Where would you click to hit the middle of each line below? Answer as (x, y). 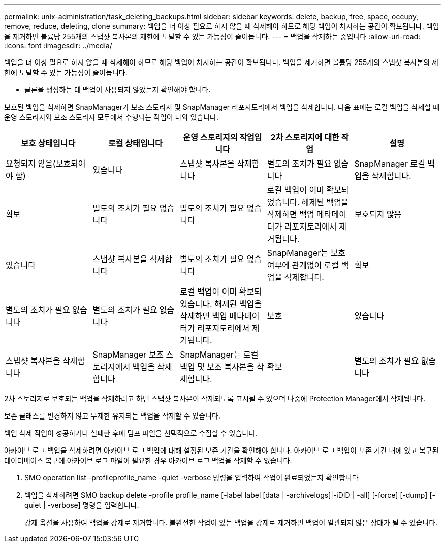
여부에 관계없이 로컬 (303, 265)
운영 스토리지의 (210, 137)
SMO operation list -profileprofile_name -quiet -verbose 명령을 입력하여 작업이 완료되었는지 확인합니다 (192, 478)
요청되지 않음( (31, 164)
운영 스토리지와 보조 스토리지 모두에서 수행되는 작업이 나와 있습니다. (111, 117)
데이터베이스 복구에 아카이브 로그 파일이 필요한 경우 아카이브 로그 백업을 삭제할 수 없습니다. (148, 460)
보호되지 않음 (378, 214)
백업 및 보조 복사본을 (217, 367)
